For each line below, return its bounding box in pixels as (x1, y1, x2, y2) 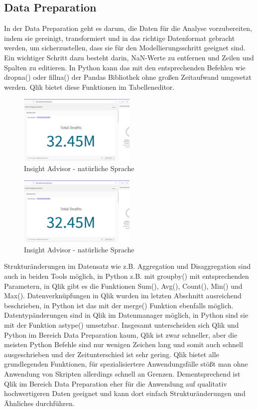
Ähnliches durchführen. (4, 398, 75, 408)
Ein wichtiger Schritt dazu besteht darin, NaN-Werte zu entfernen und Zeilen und (4, 52, 254, 62)
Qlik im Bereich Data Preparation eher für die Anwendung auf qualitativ (4, 378, 227, 389)
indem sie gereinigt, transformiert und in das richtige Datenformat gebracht (4, 32, 235, 43)
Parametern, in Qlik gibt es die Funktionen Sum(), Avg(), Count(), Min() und (4, 280, 243, 291)
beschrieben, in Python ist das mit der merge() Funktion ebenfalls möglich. (4, 300, 234, 310)
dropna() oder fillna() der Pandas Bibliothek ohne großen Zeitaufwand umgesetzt (4, 72, 252, 82)
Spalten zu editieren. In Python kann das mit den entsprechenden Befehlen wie (4, 62, 246, 72)
